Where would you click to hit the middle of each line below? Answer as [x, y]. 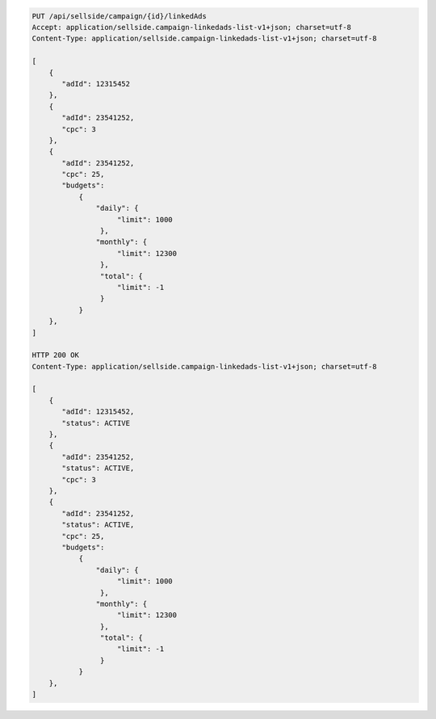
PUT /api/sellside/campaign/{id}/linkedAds [119, 16]
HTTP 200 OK [56, 355]
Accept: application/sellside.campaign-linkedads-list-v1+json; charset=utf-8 [191, 27]
